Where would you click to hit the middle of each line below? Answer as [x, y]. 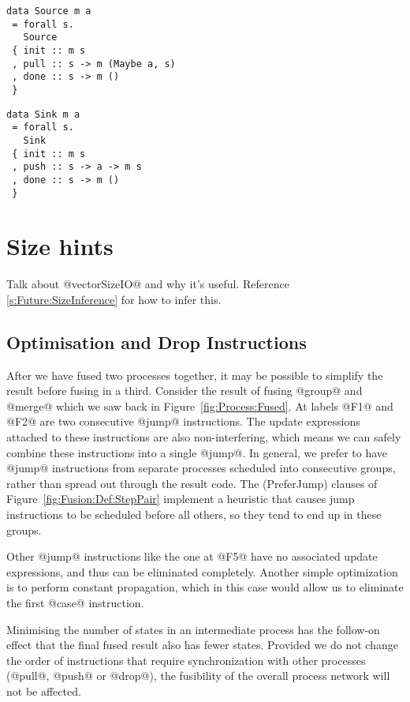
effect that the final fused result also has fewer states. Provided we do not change [202, 645]
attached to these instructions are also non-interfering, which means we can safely [204, 437]
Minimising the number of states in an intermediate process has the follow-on [193, 629]
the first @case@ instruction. [75, 603]
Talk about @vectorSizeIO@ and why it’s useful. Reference [148, 284]
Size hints [60, 246]
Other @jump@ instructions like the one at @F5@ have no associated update [192, 556]
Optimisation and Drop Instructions [157, 342]
